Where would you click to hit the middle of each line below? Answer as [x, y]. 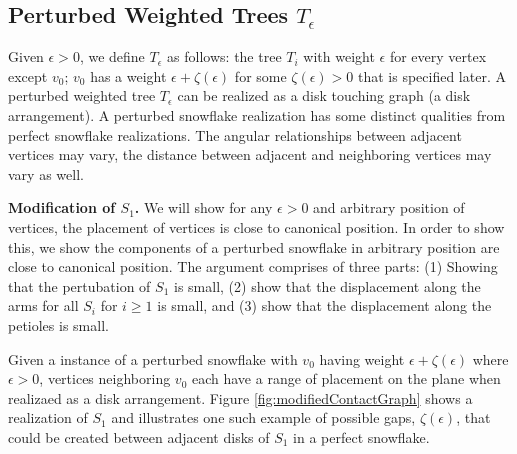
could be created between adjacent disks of [139, 436]
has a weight [128, 75]
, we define [112, 56]
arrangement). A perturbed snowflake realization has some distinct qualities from [257, 114]
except [28, 75]
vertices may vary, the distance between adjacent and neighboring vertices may [250, 154]
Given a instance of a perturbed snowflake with [153, 358]
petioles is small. [58, 324]
